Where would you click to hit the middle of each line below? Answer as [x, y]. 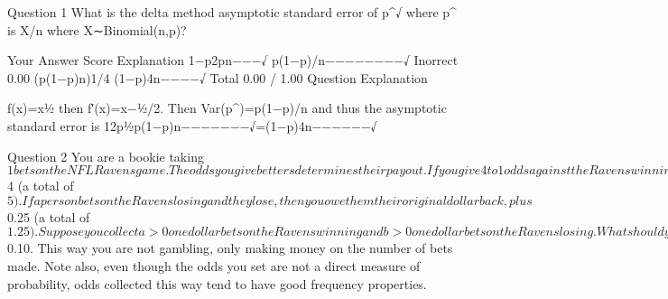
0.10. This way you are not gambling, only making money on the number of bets [230, 248]
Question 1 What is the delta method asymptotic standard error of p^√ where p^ [232, 12]
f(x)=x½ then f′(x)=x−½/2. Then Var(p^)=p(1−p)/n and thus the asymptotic [227, 108]
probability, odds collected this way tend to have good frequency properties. [217, 283]
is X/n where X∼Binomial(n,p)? [97, 29]
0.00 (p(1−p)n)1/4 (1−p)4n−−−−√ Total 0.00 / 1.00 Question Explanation [218, 77]
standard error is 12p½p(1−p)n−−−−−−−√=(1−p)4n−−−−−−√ [192, 125]
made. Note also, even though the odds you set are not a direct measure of [214, 265]
